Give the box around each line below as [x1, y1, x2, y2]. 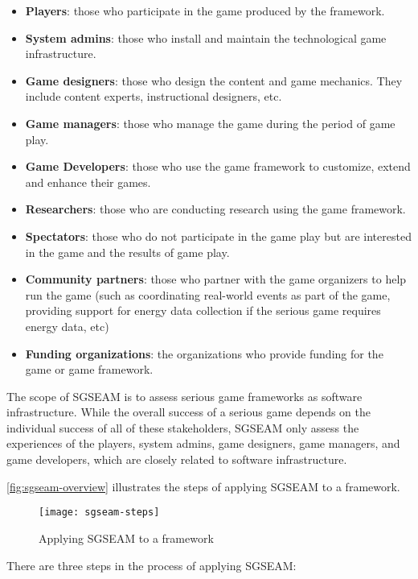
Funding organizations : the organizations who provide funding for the [25, 345, 383, 362]
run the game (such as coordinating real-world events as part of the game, [25, 286, 391, 303]
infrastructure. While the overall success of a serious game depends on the [6, 403, 371, 420]
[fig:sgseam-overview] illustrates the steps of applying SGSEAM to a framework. [6, 478, 400, 494]
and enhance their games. [25, 173, 151, 190]
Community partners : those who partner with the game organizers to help [25, 271, 407, 287]
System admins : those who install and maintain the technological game [25, 29, 387, 46]
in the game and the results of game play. [25, 243, 230, 260]
